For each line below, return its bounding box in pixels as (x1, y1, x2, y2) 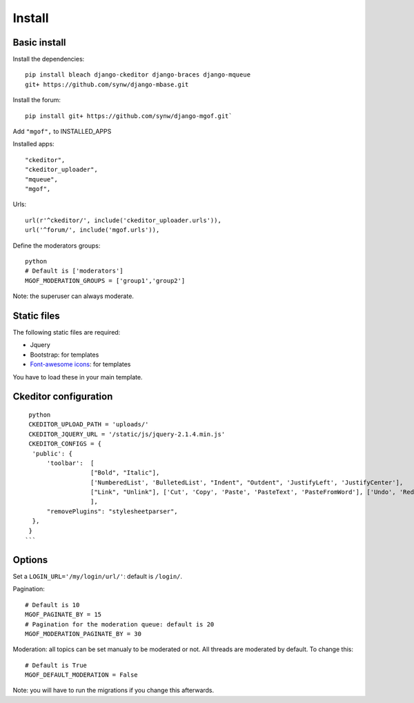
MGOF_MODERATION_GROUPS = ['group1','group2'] (25, 277, 186, 284)
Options (12, 554, 48, 566)
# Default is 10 (25, 601, 80, 608)
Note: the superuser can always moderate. (12, 292, 135, 300)
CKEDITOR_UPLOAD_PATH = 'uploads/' (28, 421, 149, 428)
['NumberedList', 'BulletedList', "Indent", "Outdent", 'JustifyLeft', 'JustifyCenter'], (90, 478, 404, 486)
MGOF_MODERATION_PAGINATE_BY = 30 (25, 630, 141, 637)
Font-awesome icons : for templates (30, 360, 131, 368)
